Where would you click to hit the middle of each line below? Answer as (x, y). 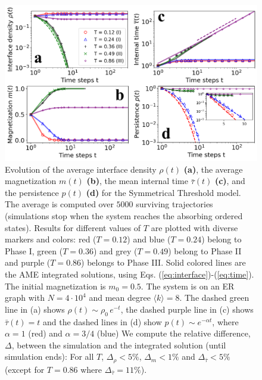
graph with (25, 298)
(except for (25, 369)
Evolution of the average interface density (81, 169)
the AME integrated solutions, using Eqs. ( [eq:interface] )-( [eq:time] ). (130, 274)
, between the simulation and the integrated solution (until (119, 345)
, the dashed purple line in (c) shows (187, 309)
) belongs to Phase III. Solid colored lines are (163, 262)
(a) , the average (213, 169)
